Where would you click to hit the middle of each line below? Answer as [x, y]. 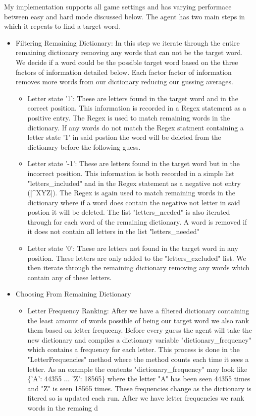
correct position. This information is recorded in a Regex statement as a [137, 108]
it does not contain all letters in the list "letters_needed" [113, 231]
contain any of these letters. [70, 277]
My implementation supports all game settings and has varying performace [118, 6]
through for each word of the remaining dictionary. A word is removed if [137, 221]
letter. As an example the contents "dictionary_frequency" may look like [137, 369]
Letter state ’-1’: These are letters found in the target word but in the [133, 163]
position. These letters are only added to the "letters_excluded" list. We [137, 258]
